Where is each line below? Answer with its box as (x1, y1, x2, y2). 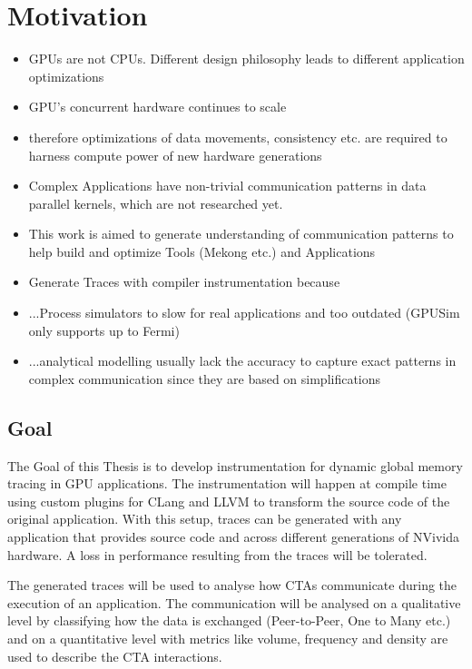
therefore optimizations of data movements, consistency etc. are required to (28, 127, 447, 146)
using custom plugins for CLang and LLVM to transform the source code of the (7, 491, 450, 510)
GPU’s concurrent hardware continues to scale (28, 97, 287, 116)
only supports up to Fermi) (28, 320, 180, 339)
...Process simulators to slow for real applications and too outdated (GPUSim (28, 303, 460, 322)
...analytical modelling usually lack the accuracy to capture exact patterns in (28, 351, 457, 370)
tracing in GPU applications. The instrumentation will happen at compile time (7, 474, 447, 493)
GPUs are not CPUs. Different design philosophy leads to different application (28, 49, 465, 68)
